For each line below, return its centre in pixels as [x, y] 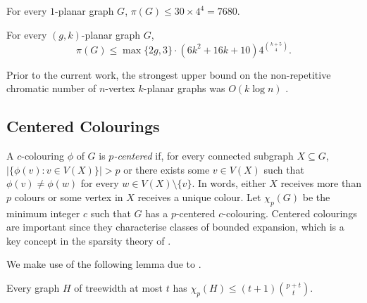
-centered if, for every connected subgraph [204, 156]
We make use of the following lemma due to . [104, 264]
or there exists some [167, 169]
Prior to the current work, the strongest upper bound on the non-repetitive [169, 74]
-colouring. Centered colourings [290, 213]
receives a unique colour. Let [199, 196]
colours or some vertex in [69, 196]
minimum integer [43, 213]
